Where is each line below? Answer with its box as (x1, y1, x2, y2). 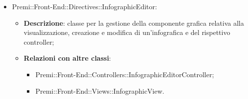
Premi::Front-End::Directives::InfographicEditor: (12, 1, 157, 11)
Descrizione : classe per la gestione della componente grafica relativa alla (23, 17, 244, 28)
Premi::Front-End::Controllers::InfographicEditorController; (35, 69, 214, 79)
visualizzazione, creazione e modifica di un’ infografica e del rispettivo (23, 27, 230, 37)
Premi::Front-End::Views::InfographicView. (35, 85, 164, 96)
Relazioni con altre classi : (23, 53, 111, 63)
